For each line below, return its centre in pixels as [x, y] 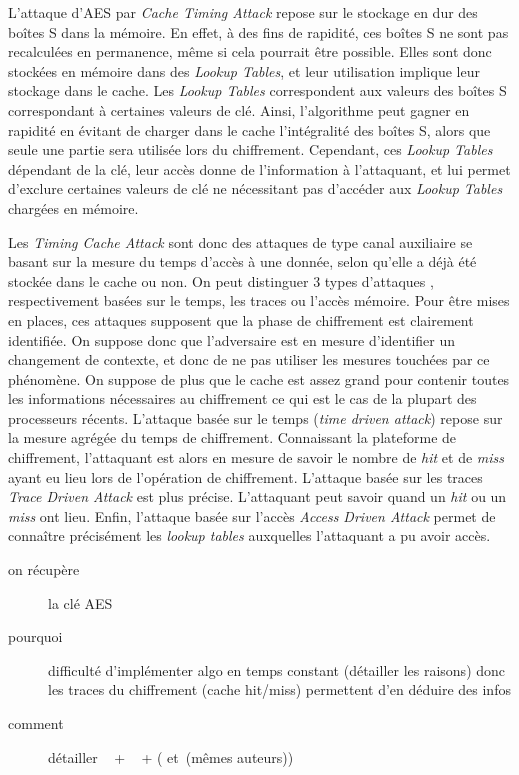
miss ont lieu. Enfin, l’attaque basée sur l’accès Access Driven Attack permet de [252, 515]
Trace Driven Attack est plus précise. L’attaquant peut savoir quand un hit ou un [257, 496]
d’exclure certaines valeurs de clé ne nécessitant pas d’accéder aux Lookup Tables [255, 188]
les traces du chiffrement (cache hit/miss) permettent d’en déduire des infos [279, 689]
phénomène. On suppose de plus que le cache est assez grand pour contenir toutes [259, 378]
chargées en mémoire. [73, 207]
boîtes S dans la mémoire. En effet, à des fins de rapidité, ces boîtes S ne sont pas [258, 31]
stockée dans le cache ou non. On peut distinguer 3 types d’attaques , [221, 280]
